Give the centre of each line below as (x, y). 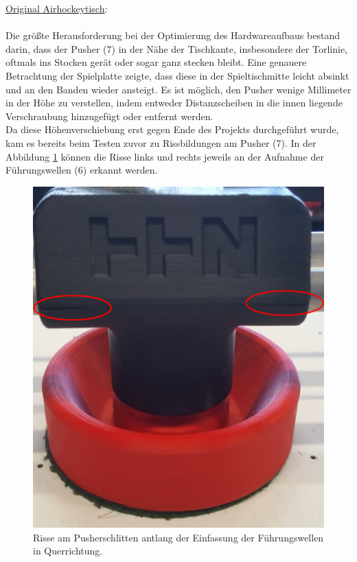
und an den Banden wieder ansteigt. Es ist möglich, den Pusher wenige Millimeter (178, 89)
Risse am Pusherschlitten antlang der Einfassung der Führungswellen (178, 537)
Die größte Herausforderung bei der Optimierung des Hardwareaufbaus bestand (173, 35)
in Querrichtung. (68, 551)
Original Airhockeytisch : (57, 8)
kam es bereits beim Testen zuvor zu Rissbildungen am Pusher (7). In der (161, 142)
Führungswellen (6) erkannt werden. (82, 170)
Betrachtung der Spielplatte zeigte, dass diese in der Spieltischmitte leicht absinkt (177, 75)
